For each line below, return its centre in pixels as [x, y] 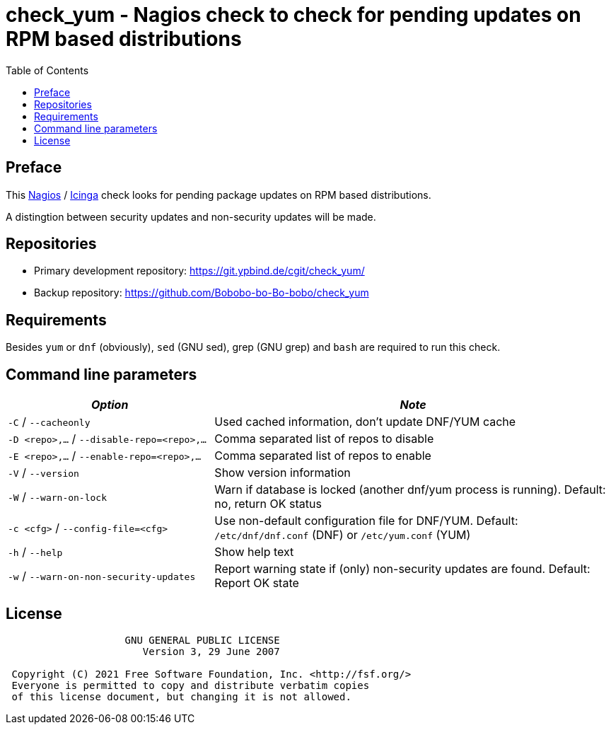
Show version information [283, 473]
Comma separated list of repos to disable [324, 439]
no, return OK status [268, 504]
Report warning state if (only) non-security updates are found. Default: [402, 569]
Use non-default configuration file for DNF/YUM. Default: [366, 521]
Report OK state [257, 583]
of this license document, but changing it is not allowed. [181, 696]
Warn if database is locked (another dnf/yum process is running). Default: [410, 490]
